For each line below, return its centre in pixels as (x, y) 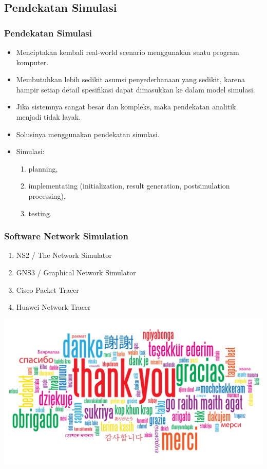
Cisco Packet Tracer (47, 289)
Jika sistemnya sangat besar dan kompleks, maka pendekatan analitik (126, 107)
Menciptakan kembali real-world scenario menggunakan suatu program (128, 52)
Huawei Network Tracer (53, 307)
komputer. (32, 62)
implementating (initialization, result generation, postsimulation (129, 186)
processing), (47, 195)
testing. (40, 213)
